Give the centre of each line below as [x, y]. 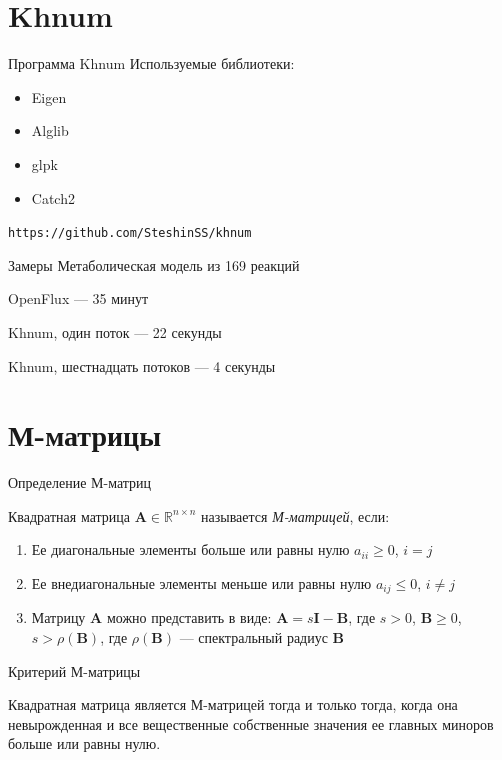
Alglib [50, 130]
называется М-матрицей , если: [295, 515]
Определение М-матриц [80, 482]
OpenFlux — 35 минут [78, 298]
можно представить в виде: [189, 617]
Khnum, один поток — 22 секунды [115, 331]
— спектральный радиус [253, 637]
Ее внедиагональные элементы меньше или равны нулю [201, 583]
